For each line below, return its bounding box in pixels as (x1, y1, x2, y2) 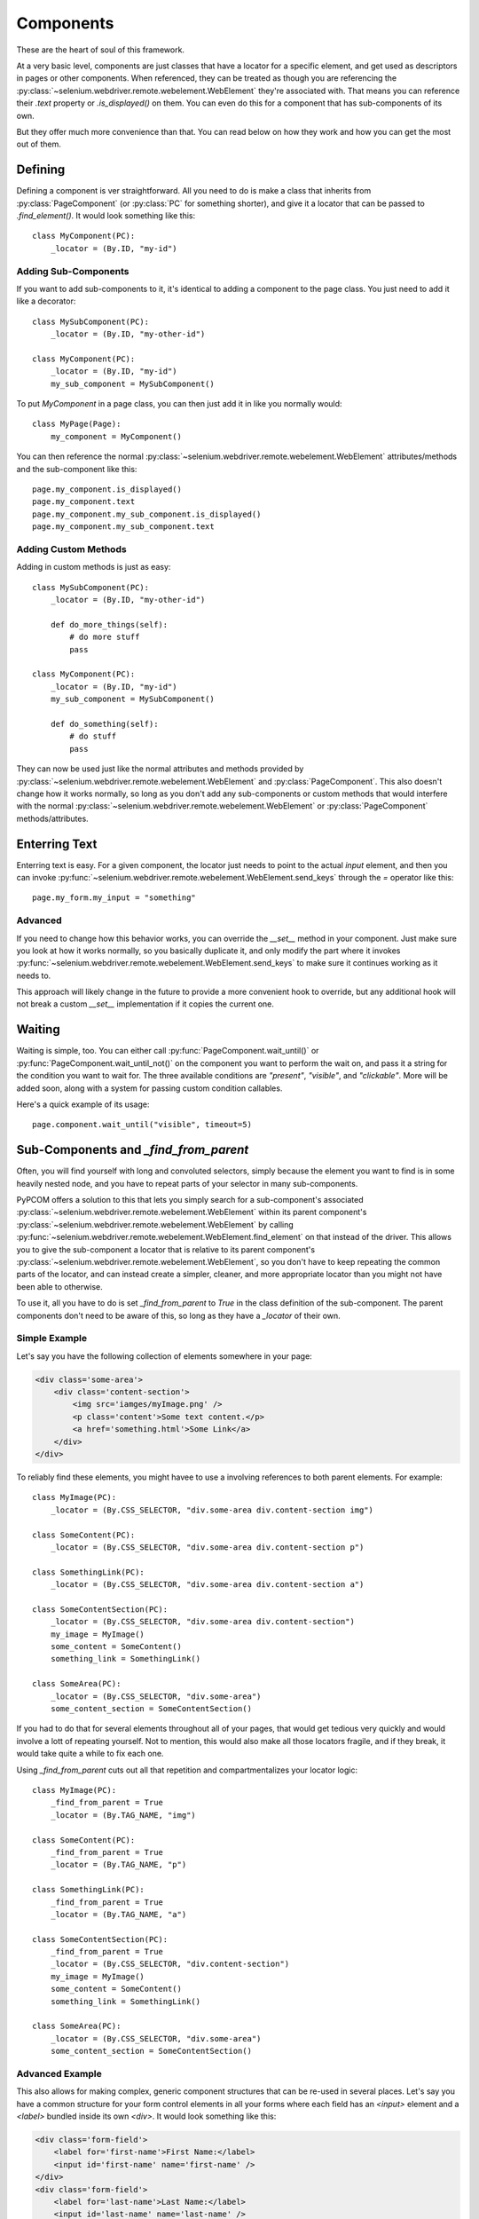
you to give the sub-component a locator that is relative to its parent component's (16, 1244, 315, 1255)
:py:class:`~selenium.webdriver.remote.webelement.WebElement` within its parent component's (16, 1207, 367, 1218)
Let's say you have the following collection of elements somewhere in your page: (16, 1350, 312, 1362)
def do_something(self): (50, 719, 159, 729)
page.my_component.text (32, 497, 136, 507)
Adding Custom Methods (16, 542, 128, 555)
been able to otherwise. (16, 1281, 104, 1291)
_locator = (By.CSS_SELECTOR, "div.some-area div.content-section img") (50, 1504, 374, 1515)
